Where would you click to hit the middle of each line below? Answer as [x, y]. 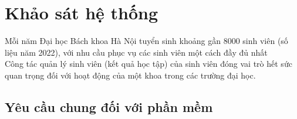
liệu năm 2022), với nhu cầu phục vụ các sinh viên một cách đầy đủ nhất [136, 52]
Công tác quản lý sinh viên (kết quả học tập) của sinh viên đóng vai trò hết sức [148, 64]
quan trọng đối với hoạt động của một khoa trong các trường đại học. [130, 75]
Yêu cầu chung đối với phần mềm [109, 106]
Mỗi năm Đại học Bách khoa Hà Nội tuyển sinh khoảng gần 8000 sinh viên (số [146, 41]
